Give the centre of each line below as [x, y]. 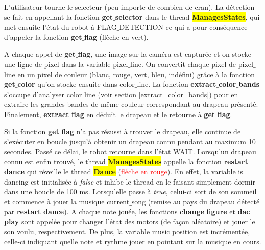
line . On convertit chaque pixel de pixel [192, 64]
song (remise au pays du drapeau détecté [196, 201]
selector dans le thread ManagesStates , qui [187, 17]
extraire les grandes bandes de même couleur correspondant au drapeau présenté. [131, 104]
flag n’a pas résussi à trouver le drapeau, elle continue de [151, 131]
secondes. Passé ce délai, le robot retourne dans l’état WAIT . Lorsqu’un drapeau [130, 151]
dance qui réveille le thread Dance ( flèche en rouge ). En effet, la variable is [124, 171]
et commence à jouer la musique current [67, 201]
